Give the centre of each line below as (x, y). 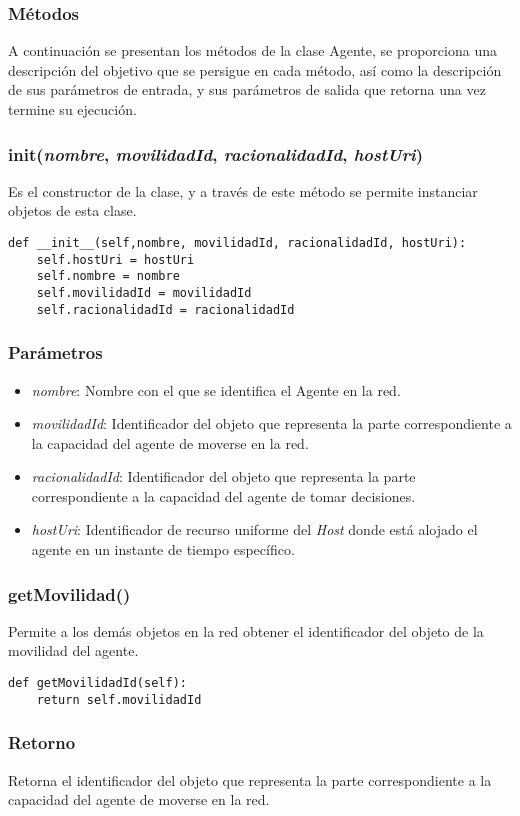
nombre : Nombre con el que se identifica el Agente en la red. (216, 389)
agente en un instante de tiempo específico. (163, 549)
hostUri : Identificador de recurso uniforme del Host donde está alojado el (254, 529)
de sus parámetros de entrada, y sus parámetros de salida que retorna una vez (247, 89)
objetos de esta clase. (72, 210)
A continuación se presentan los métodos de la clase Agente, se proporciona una (252, 50)
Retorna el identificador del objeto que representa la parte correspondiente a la (250, 779)
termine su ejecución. (72, 109)
